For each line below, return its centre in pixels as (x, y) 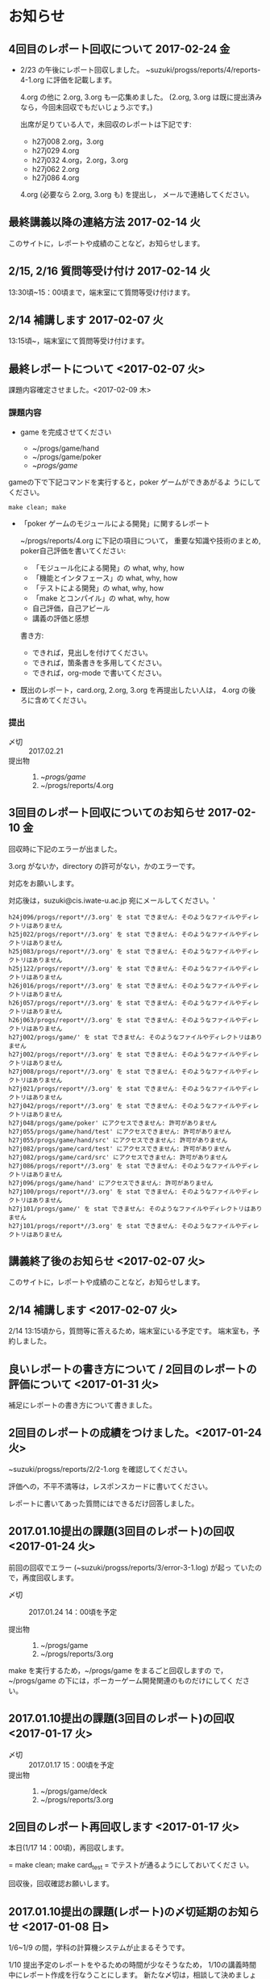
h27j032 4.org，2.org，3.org (80, 160)
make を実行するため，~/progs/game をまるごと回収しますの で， (118, 1670)
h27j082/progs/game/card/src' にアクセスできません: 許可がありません (118, 1157)
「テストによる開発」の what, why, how (98, 588)
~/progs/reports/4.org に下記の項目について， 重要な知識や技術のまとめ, (140, 540)
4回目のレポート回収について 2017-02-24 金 (119, 49)
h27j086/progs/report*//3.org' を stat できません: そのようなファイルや (125, 1166)
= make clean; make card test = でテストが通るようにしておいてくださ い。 (131, 1866)
